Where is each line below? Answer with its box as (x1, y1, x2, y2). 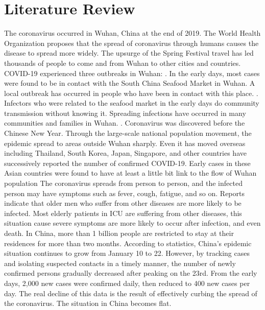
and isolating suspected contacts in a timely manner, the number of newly (4, 257, 236, 268)
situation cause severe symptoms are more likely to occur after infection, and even (4, 218, 261, 228)
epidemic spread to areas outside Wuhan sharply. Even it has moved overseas (4, 137, 246, 148)
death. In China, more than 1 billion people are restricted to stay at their (4, 228, 234, 238)
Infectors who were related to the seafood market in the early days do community (4, 98, 259, 108)
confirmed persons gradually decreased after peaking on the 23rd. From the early (4, 268, 257, 278)
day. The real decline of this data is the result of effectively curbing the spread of (4, 288, 257, 298)
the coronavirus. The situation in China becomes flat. (4, 298, 172, 308)
